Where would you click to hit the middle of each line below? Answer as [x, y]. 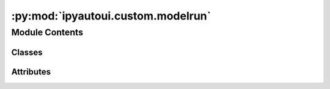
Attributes [31, 72]
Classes [27, 52]
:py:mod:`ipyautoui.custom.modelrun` [111, 16]
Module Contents [47, 32]
